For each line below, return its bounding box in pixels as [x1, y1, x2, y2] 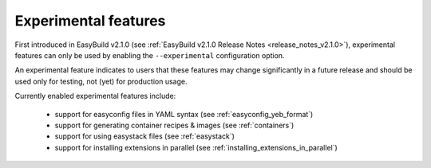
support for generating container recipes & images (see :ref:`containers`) [54, 120, 295, 130]
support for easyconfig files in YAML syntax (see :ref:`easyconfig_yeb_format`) [54, 109, 314, 119]
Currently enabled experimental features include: [14, 92, 176, 101]
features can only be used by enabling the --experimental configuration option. [14, 50, 285, 60]
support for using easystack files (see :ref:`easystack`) [54, 131, 235, 141]
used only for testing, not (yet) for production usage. [14, 76, 188, 86]
